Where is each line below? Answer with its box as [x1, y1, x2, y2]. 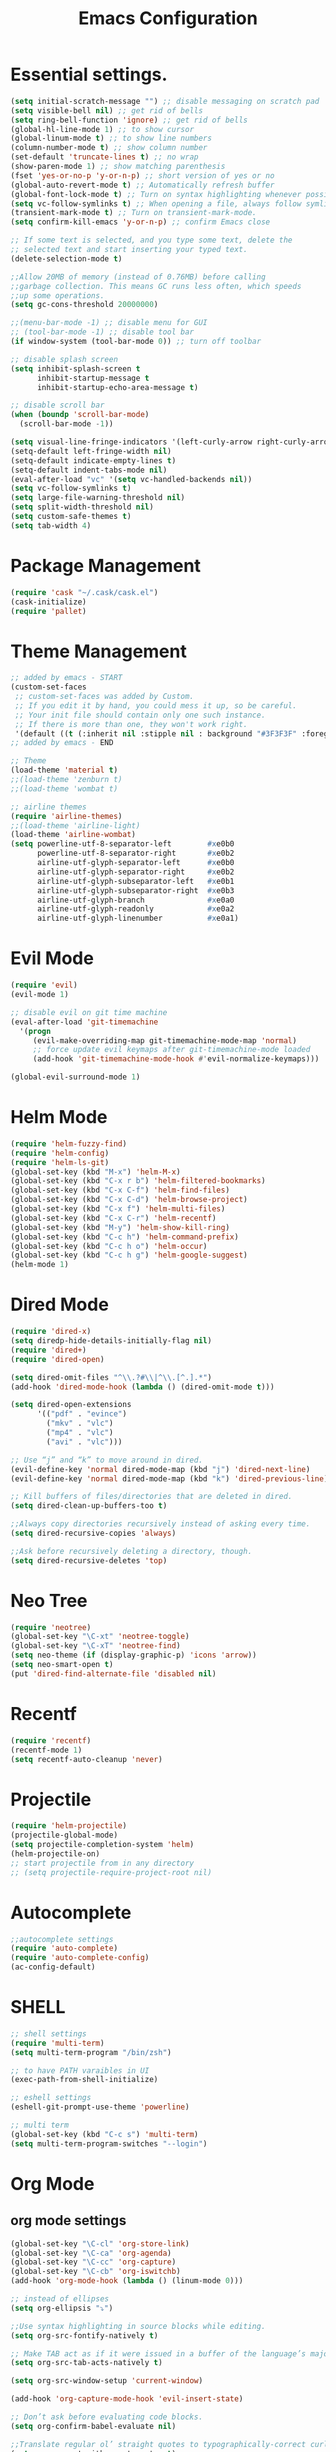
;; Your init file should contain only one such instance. [14, 710, 267, 720]
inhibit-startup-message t [36, 373, 150, 383]
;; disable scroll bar [10, 400, 105, 411]
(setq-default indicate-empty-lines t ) [10, 455, 177, 466]
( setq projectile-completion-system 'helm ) [10, 1840, 195, 1850]
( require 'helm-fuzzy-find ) [10, 1138, 128, 1149]
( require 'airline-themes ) [10, 811, 123, 821]
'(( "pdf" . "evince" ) [36, 1409, 128, 1419]
